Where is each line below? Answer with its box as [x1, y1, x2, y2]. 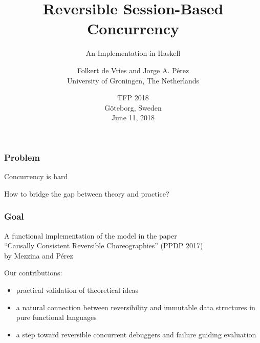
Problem [4, 151, 40, 163]
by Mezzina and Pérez [4, 250, 73, 261]
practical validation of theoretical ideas [16, 284, 138, 295]
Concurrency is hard [4, 171, 68, 182]
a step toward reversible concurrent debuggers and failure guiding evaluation [16, 329, 256, 339]
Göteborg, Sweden [104, 102, 162, 113]
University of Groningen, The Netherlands [67, 75, 200, 85]
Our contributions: [4, 267, 62, 278]
